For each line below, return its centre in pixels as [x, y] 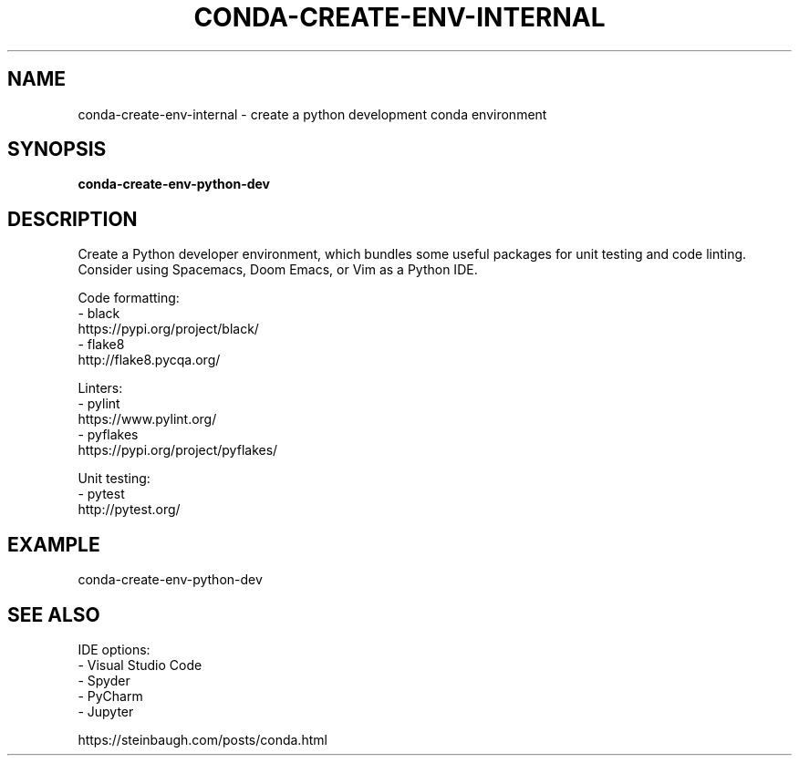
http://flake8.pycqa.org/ [149, 360]
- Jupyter [106, 711]
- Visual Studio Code [140, 665]
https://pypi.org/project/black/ [168, 329]
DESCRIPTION [73, 219]
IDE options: [114, 649]
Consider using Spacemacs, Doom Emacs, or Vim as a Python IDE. [278, 270]
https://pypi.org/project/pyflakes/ [178, 450]
